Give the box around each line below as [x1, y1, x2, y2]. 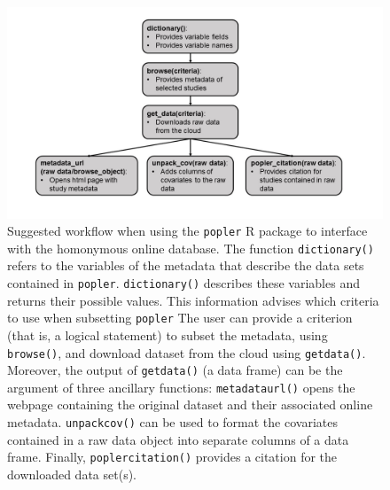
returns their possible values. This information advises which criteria [7, 291, 379, 309]
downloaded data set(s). [7, 464, 136, 483]
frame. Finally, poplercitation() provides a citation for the [7, 447, 338, 466]
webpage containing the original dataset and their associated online [7, 395, 373, 414]
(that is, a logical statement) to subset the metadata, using [7, 325, 328, 344]
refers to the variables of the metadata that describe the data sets [7, 256, 364, 275]
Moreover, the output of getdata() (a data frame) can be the [7, 361, 343, 379]
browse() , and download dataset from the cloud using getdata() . [7, 343, 366, 362]
